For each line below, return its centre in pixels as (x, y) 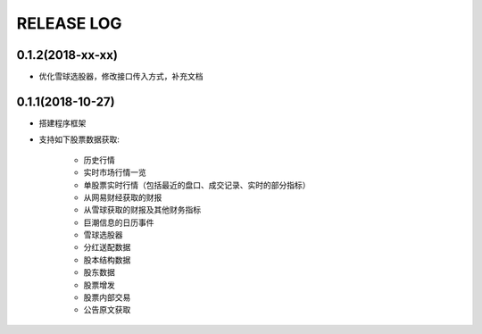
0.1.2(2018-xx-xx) (67, 55)
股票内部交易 (107, 297)
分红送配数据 (107, 247)
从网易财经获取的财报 (123, 197)
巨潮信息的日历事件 (119, 222)
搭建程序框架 (62, 123)
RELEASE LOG (69, 23)
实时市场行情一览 (115, 172)
